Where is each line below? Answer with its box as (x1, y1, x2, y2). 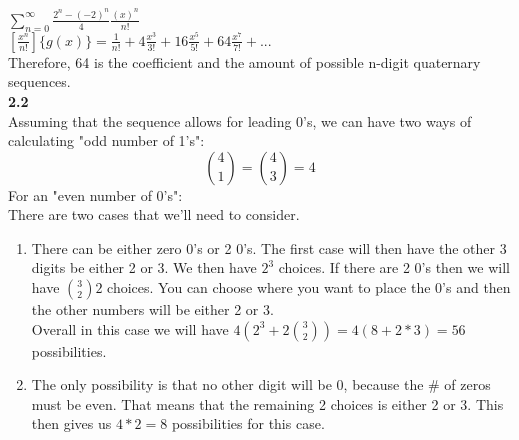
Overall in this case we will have (31, 318, 229, 339)
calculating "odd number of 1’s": (8, 130, 205, 151)
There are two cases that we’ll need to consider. (8, 204, 300, 225)
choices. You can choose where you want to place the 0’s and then (107, 277, 511, 298)
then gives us (31, 413, 112, 434)
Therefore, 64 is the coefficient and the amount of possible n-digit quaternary (8, 51, 481, 72)
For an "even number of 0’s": (8, 184, 183, 205)
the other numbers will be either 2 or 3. (31, 299, 274, 320)
